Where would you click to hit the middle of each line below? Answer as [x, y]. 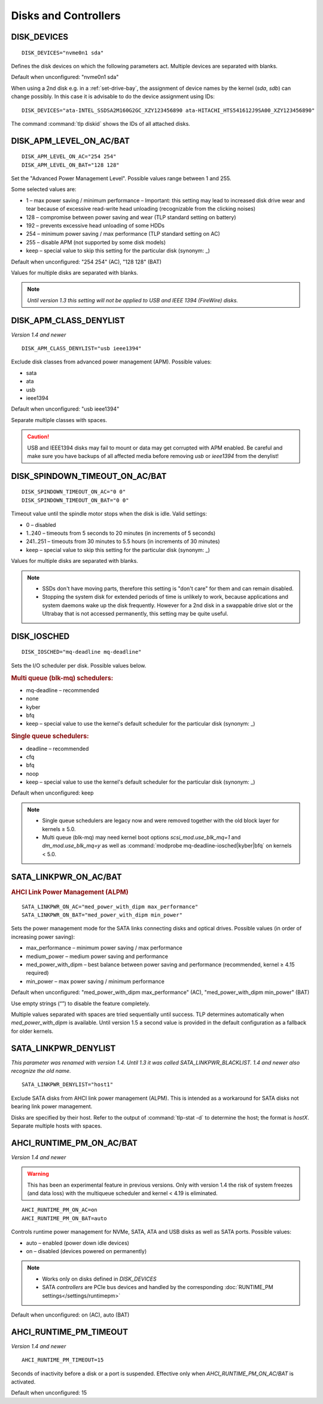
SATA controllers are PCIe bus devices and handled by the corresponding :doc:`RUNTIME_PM [158, 1287]
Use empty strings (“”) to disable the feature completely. [81, 1003]
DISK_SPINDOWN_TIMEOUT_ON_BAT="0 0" [75, 500]
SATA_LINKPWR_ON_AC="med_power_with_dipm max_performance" [110, 906]
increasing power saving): [43, 936]
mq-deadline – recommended [63, 690]
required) [37, 973]
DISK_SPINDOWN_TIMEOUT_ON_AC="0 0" [74, 492]
